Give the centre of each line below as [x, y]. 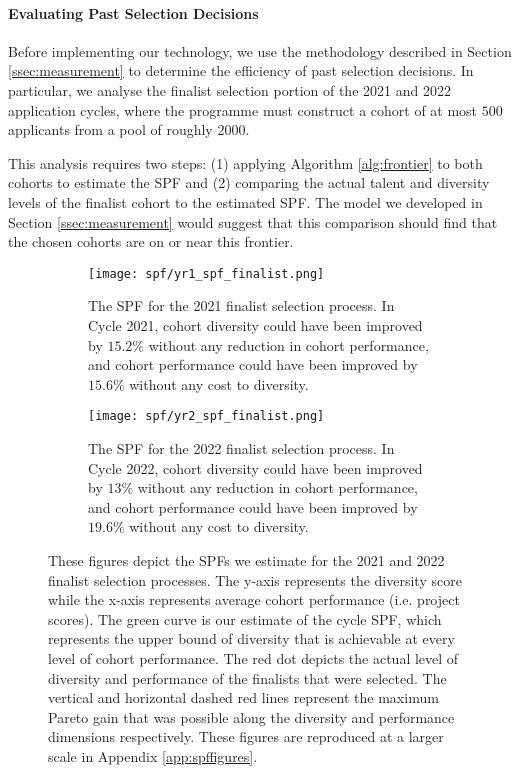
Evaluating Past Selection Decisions [133, 12]
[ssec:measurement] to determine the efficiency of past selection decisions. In [241, 70]
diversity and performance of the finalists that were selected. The [247, 677]
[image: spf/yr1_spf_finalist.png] [206, 273]
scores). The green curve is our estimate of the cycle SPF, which [245, 618]
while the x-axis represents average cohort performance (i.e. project [254, 599]
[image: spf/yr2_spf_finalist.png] [206, 416]
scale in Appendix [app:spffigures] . [153, 755]
